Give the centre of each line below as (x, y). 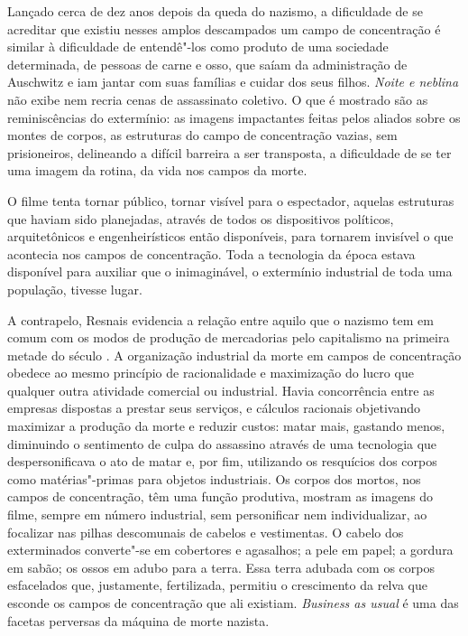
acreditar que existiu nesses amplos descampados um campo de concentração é (224, 28)
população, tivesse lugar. (75, 289)
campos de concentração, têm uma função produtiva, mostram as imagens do (220, 496)
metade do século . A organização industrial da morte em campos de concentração (234, 355)
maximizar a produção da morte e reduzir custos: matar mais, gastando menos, (226, 426)
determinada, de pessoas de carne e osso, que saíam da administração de (207, 64)
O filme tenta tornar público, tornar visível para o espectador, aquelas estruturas (231, 200)
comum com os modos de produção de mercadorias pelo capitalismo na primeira (229, 337)
